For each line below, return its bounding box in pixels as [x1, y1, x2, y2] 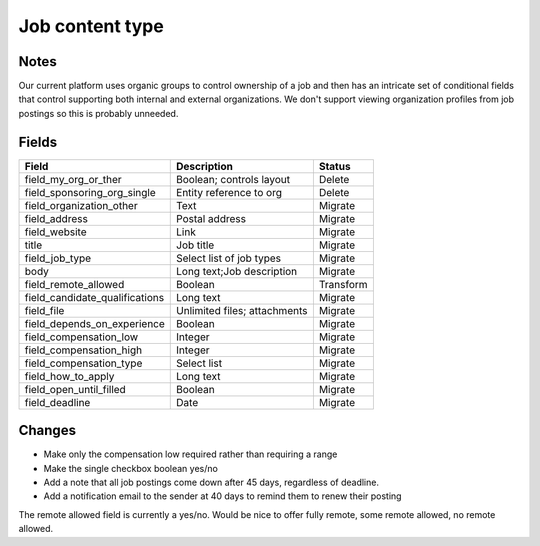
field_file [24, 303, 65, 317]
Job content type [18, 15, 164, 37]
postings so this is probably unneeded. [18, 107, 179, 119]
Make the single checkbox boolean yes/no [43, 462, 219, 474]
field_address [24, 211, 89, 225]
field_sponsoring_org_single [24, 185, 157, 199]
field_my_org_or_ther [24, 172, 122, 186]
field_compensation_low [24, 330, 139, 344]
